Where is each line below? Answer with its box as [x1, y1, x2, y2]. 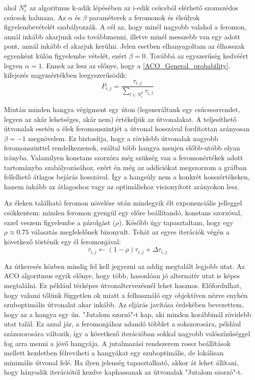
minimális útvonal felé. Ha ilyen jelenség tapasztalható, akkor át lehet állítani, [4, 357, 239, 367]
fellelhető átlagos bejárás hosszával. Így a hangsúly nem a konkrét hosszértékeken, [4, 172, 250, 182]
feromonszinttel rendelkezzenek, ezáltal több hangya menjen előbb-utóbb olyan [4, 143, 240, 153]
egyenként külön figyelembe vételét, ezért [4, 50, 127, 60]
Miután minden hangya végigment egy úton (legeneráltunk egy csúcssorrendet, [4, 104, 240, 115]
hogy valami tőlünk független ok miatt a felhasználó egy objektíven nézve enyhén [4, 290, 248, 300]
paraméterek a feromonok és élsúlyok [89, 12, 200, 22]
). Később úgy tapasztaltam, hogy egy [119, 217, 233, 227]
